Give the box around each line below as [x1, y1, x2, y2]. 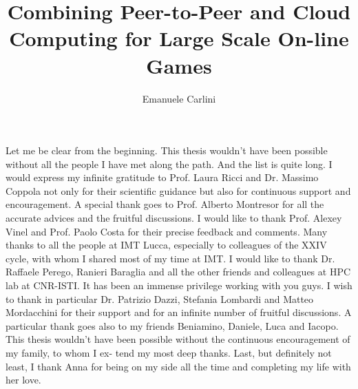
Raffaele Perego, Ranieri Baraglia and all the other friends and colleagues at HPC [6, 264, 351, 279]
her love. [6, 372, 41, 387]
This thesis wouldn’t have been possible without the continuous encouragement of [6, 332, 350, 346]
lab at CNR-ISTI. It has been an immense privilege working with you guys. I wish [6, 278, 352, 293]
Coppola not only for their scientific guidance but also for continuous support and [6, 183, 351, 198]
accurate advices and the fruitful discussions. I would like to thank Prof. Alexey [6, 211, 342, 225]
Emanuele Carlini [142, 91, 216, 105]
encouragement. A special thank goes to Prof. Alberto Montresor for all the [6, 197, 324, 211]
